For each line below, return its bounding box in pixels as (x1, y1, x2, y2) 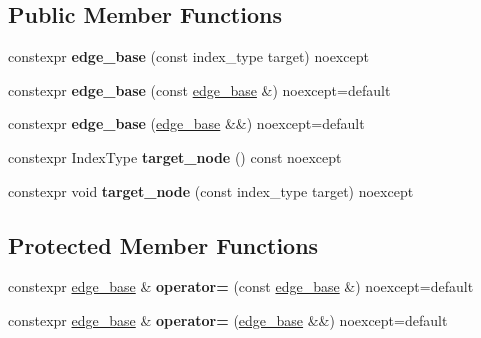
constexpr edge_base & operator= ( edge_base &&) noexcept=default (8, 309, 448, 330)
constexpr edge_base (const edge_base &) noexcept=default (8, 79, 391, 100)
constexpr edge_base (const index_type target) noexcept (8, 46, 369, 67)
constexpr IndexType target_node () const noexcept (8, 146, 342, 167)
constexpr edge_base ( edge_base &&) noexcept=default (8, 113, 365, 134)
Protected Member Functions (8, 229, 319, 260)
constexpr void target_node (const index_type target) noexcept (8, 180, 414, 201)
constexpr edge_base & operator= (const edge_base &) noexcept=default (8, 276, 474, 297)
